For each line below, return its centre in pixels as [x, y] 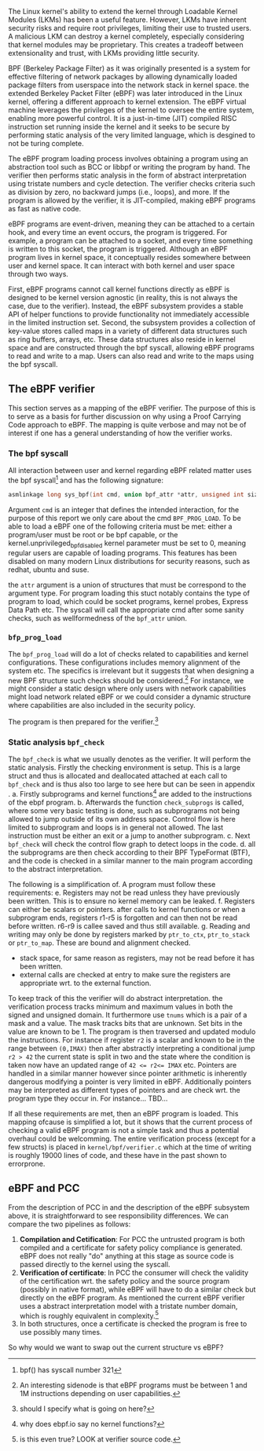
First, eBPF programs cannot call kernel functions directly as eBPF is [119, 289]
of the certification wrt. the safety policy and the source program [125, 1281]
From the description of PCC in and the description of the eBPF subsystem [129, 1207]
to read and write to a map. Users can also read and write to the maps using [131, 356]
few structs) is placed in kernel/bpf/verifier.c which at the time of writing [130, 1147]
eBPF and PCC [44, 1188]
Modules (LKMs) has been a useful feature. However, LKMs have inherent [128, 20]
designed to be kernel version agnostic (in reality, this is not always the [123, 297]
